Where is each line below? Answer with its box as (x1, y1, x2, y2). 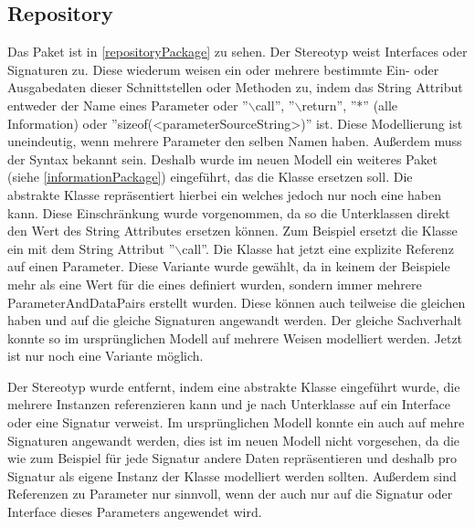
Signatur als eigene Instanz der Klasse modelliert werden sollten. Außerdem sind (7, 466, 457, 485)
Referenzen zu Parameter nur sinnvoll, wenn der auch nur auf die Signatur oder (7, 484, 453, 503)
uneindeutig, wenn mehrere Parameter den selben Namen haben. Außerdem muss (7, 132, 462, 151)
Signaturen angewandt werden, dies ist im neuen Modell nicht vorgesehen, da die (7, 430, 460, 449)
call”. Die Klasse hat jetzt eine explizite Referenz (182, 238, 454, 258)
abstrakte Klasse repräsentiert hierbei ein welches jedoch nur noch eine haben (7, 184, 442, 204)
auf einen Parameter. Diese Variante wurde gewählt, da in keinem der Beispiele (7, 257, 450, 276)
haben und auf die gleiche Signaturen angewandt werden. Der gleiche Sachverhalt (7, 311, 462, 330)
